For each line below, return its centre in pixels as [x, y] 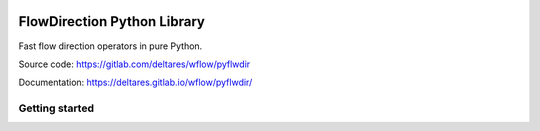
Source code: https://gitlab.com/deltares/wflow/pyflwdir [134, 64]
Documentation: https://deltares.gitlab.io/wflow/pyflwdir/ [135, 82]
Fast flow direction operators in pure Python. [110, 46]
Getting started [56, 108]
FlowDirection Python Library [111, 21]
